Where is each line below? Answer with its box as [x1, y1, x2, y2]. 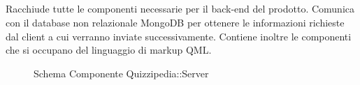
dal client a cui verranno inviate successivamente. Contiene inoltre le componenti [6, 29, 352, 43]
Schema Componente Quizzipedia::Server [34, 65, 209, 80]
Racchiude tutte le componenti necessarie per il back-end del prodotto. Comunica [6, 1, 354, 16]
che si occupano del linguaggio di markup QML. [6, 42, 212, 57]
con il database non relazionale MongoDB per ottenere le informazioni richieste [6, 15, 345, 29]
